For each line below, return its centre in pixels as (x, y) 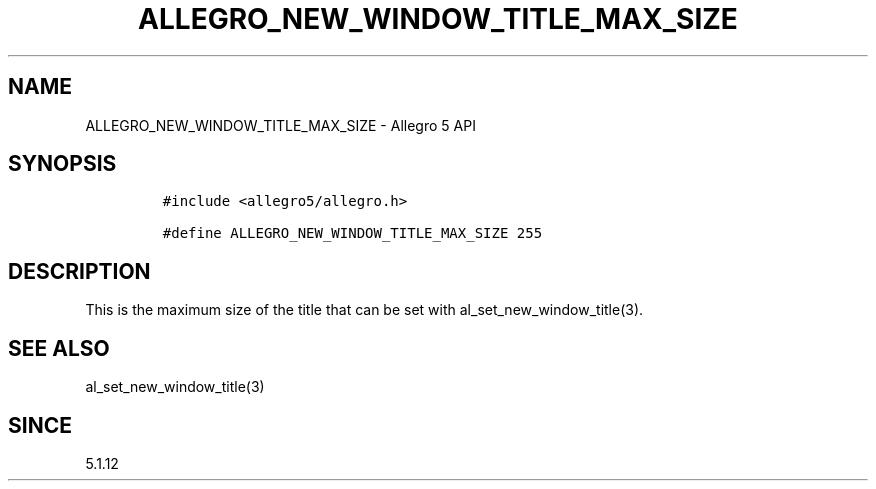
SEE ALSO (59, 348)
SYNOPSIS (62, 164)
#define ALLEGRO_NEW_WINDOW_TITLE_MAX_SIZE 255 (352, 233)
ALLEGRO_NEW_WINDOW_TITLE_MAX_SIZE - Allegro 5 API (280, 125)
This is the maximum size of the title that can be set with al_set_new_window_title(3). (364, 310)
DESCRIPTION (79, 271)
